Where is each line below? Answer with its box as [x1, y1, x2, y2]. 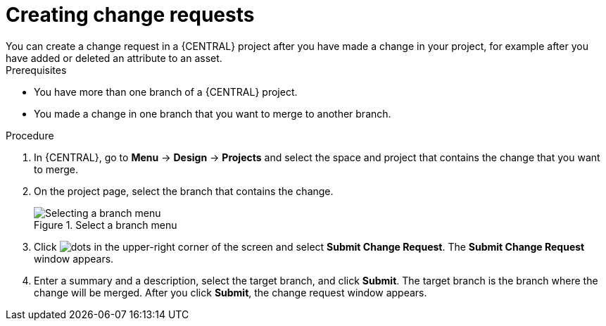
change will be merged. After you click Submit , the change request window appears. [34, 286, 427, 299]
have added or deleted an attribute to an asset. [6, 51, 222, 64]
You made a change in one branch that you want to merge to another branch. [34, 107, 391, 120]
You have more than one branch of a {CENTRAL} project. [34, 85, 298, 98]
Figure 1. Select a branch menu [34, 218, 177, 231]
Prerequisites [6, 63, 67, 76]
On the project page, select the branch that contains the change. [34, 184, 334, 197]
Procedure [6, 129, 54, 142]
